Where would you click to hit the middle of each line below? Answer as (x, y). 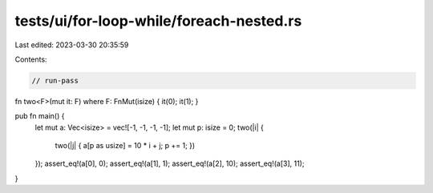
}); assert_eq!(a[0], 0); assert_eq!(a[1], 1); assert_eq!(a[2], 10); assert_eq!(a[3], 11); (170, 163)
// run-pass (55, 80)
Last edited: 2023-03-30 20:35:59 (72, 45)
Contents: (31, 59)
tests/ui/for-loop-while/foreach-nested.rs (158, 21)
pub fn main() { (40, 116)
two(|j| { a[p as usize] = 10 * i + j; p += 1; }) (125, 146)
